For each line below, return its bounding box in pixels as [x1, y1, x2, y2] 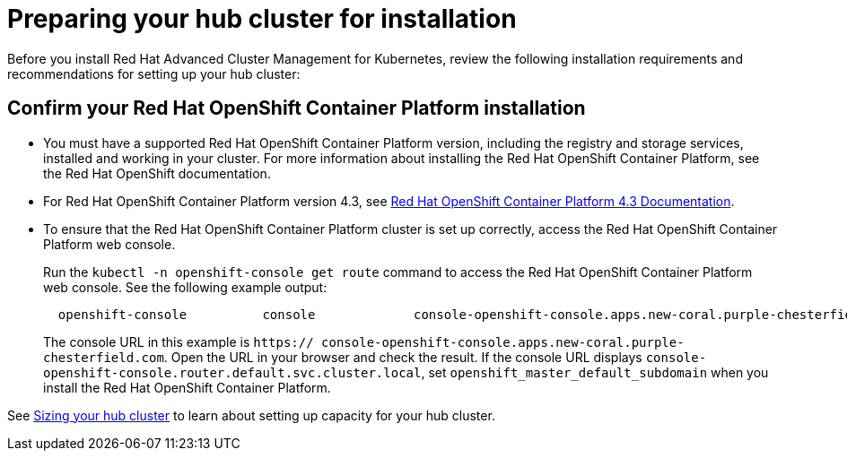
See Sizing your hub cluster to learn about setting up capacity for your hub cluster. [7, 407, 495, 423]
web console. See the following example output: [43, 279, 327, 295]
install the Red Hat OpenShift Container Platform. [43, 379, 331, 395]
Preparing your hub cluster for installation [7, 4, 517, 34]
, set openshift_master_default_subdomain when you [421, 364, 769, 380]
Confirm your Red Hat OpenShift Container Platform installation [7, 97, 586, 120]
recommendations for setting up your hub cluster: [7, 65, 301, 82]
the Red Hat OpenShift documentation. [43, 165, 271, 181]
